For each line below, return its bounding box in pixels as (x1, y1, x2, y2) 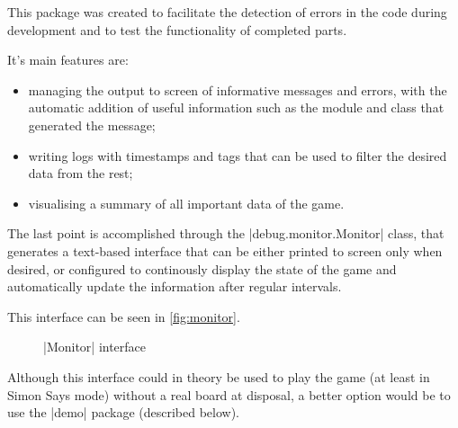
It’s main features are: (7, 50, 129, 69)
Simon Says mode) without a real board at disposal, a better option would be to (7, 385, 451, 404)
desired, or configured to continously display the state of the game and (7, 259, 397, 278)
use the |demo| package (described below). (7, 403, 240, 422)
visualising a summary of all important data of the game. (28, 193, 345, 212)
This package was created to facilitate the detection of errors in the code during (7, 3, 447, 21)
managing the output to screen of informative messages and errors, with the (28, 80, 447, 99)
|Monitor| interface (43, 337, 147, 356)
